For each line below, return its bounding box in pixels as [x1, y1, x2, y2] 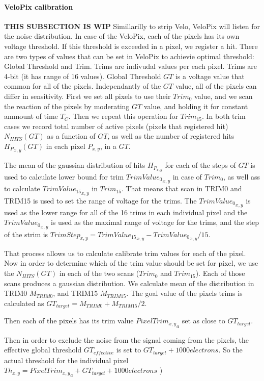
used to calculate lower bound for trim [4, 171, 124, 182]
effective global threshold [4, 344, 82, 355]
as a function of [47, 131, 96, 141]
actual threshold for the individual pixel [4, 354, 129, 365]
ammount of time [4, 111, 58, 121]
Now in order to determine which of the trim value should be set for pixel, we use [4, 258, 258, 268]
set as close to [182, 315, 225, 326]
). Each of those [195, 268, 245, 278]
